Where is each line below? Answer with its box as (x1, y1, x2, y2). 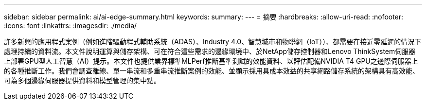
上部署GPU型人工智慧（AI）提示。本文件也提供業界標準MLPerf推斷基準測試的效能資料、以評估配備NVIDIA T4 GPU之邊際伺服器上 (4, 57, 418, 65)
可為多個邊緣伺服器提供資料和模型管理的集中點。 (4, 76, 160, 85)
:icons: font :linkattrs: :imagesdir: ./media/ (4, 21, 137, 30)
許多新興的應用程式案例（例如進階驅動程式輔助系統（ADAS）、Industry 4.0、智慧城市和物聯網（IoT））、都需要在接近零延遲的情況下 (4, 37, 422, 46)
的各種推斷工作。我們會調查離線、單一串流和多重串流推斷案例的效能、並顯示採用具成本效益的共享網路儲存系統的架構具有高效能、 (4, 67, 419, 75)
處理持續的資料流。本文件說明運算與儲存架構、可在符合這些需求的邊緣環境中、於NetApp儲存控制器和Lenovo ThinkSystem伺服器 (4, 47, 416, 55)
